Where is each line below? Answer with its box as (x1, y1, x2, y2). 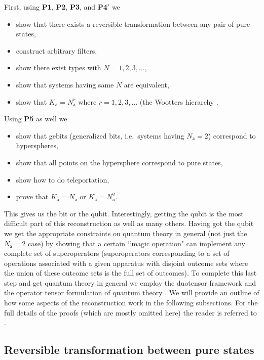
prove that (16, 191, 49, 202)
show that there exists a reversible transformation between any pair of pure (16, 18, 250, 29)
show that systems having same (16, 79, 114, 89)
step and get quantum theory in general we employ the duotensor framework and (4, 277, 256, 288)
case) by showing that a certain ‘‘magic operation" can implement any (28, 238, 246, 248)
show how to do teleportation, (16, 174, 109, 185)
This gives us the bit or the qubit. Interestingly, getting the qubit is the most (4, 208, 244, 218)
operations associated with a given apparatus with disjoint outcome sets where (4, 257, 248, 268)
